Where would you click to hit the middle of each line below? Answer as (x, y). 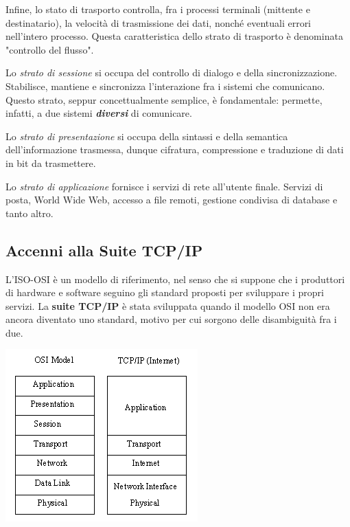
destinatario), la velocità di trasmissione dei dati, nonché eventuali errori (159, 22)
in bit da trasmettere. (51, 162)
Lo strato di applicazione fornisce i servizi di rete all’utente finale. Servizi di (164, 186)
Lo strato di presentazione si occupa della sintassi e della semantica (147, 136)
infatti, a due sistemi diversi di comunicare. (99, 113)
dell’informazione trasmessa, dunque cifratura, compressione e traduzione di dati (175, 149)
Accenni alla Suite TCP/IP (104, 250)
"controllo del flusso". (50, 49)
